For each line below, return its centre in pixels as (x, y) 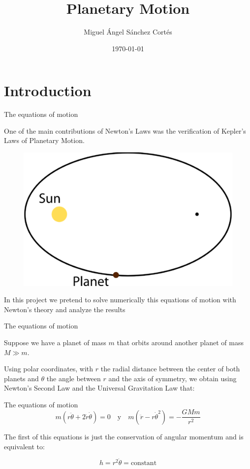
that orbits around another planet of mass (180, 342)
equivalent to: (24, 446)
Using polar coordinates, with (49, 369)
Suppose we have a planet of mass (55, 342)
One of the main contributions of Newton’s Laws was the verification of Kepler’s (125, 130)
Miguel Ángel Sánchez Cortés (128, 32)
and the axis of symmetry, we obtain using (172, 378)
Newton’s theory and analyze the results (65, 309)
